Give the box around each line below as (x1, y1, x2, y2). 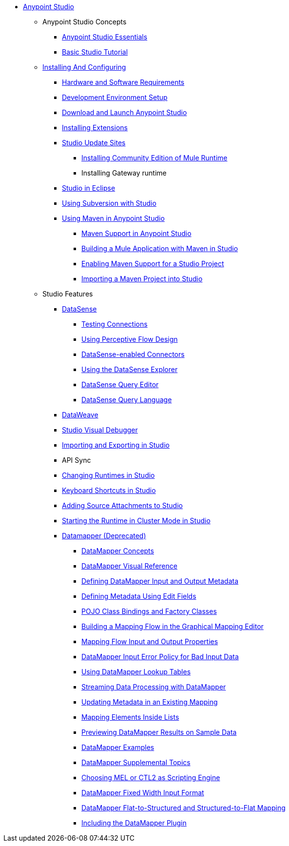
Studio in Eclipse (62, 184, 116, 192)
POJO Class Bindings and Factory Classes (81, 607, 217, 615)
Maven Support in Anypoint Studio (81, 229, 192, 237)
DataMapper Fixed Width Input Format (81, 788, 204, 797)
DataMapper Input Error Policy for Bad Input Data (81, 652, 239, 661)
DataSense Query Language (81, 395, 172, 404)
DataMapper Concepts (81, 547, 154, 555)
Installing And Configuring (42, 63, 126, 71)
